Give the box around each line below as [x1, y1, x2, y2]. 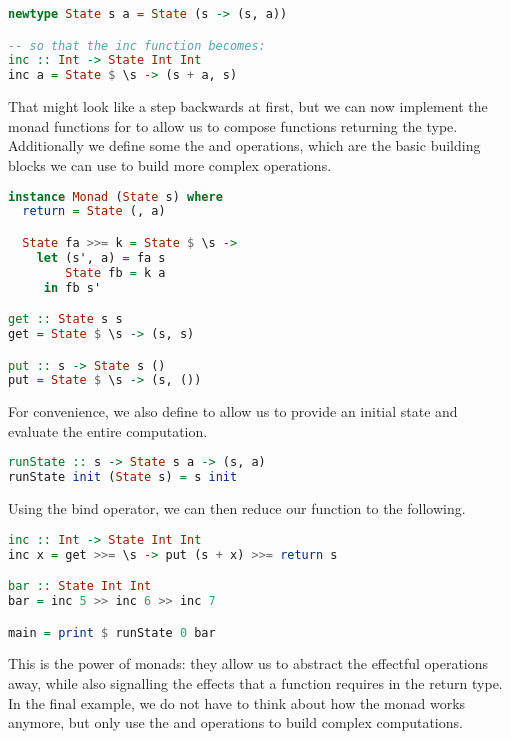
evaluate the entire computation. [8, 420, 208, 441]
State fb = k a [65, 265, 166, 280]
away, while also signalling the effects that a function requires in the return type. [8, 673, 503, 694]
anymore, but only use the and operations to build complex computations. [8, 712, 463, 733]
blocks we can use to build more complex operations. [8, 154, 332, 175]
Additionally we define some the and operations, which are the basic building [8, 135, 481, 156]
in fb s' [43, 280, 102, 295]
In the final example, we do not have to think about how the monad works [8, 692, 466, 713]
